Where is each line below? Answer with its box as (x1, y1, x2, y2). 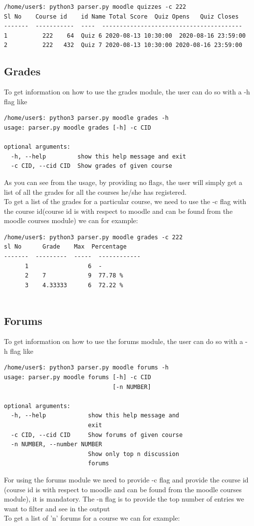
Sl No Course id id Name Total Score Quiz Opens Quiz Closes (4, 13, 239, 20)
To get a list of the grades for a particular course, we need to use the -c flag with (4, 196, 247, 206)
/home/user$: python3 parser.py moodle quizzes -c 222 (4, 3, 186, 10)
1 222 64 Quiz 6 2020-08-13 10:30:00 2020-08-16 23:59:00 (4, 32, 246, 39)
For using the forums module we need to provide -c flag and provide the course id (4, 474, 249, 484)
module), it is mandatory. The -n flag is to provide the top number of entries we (4, 494, 244, 504)
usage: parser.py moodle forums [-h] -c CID (4, 374, 151, 381)
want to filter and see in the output (4, 503, 110, 513)
